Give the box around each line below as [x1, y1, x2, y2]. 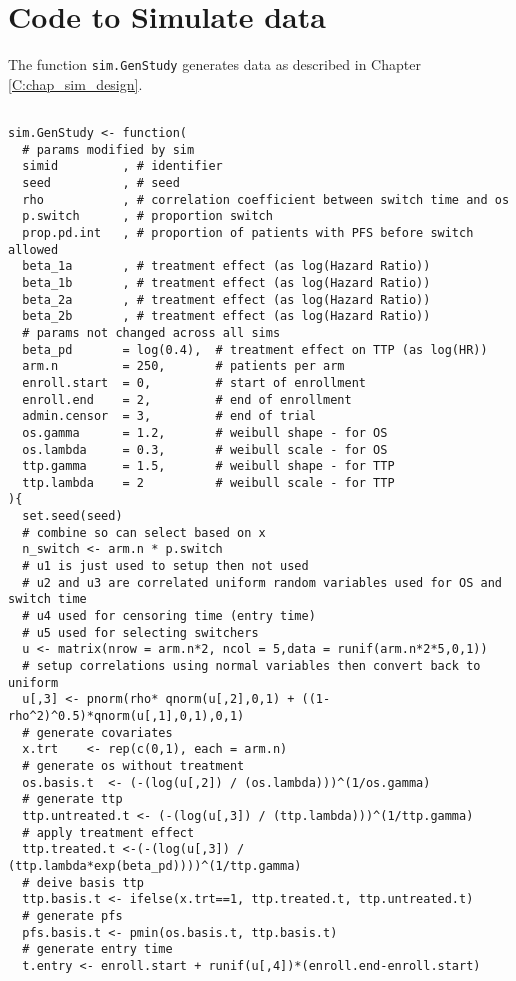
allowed [8, 242, 59, 257]
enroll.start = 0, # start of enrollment [22, 375, 366, 390]
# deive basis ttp [22, 875, 145, 890]
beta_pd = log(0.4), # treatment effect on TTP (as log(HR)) [22, 342, 488, 357]
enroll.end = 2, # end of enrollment [22, 392, 352, 407]
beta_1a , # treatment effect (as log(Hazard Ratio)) [22, 259, 431, 274]
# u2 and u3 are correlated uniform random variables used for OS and [22, 575, 502, 590]
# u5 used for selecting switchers [22, 625, 259, 640]
